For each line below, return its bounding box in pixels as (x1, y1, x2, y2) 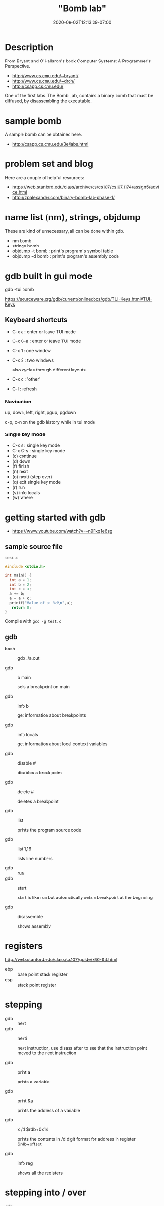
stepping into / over (5, 1187, 87, 1198)
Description (5, 41, 54, 53)
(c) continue (12, 453, 37, 459)
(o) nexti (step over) (12, 473, 52, 480)
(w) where (12, 495, 33, 500)
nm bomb (12, 237, 32, 244)
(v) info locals (12, 489, 40, 495)
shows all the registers (17, 1170, 63, 1176)
